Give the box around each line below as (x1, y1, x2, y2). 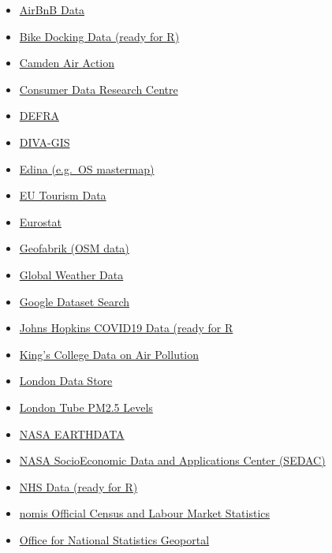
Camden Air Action (19, 54, 115, 71)
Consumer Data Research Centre (19, 80, 178, 97)
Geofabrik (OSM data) (19, 240, 129, 256)
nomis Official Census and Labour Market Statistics (19, 505, 270, 521)
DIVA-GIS (19, 133, 70, 150)
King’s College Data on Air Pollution (19, 346, 200, 362)
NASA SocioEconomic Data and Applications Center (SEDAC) (19, 452, 326, 469)
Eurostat (19, 213, 62, 230)
